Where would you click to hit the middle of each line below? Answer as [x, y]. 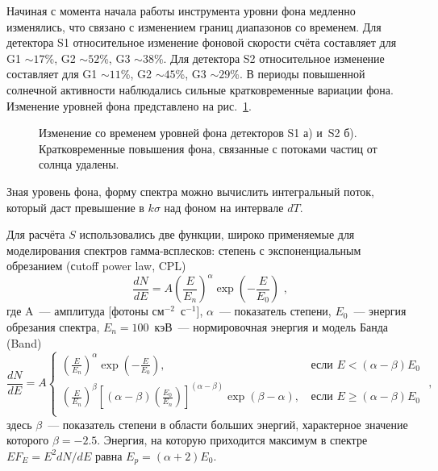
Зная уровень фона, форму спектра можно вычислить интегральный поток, [191, 191]
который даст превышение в [75, 207]
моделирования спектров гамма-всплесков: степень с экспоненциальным [184, 250]
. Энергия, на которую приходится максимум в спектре [232, 440]
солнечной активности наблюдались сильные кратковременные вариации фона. [200, 89]
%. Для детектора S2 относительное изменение [269, 58]
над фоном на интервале [224, 207]
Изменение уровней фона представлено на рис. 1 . [129, 105]
